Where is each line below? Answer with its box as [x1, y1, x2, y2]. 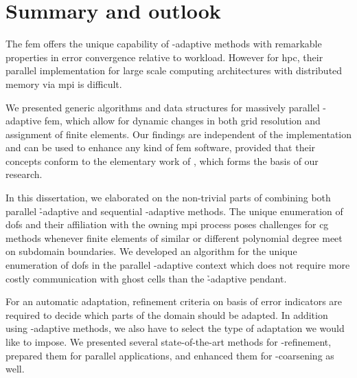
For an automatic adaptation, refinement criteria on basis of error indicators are [5, 294, 343, 309]
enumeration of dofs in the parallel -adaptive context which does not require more [5, 258, 350, 272]
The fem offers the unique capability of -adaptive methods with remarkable [5, 36, 322, 51]
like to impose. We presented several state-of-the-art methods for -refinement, [5, 335, 332, 348]
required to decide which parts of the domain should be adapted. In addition [5, 307, 328, 322]
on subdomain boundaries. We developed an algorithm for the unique [5, 244, 297, 258]
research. [5, 167, 43, 181]
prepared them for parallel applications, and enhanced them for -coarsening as [5, 348, 334, 362]
